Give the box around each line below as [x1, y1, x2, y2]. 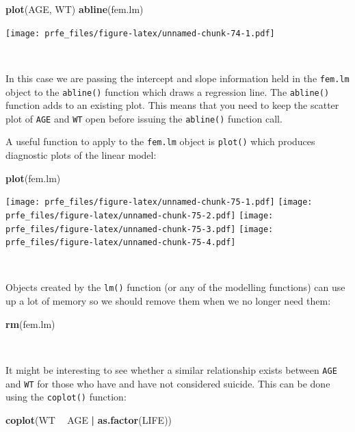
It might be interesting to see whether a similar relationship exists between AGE [5, 362, 337, 377]
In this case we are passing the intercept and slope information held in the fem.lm [5, 71, 350, 85]
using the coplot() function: [5, 390, 127, 404]
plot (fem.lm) [5, 170, 61, 185]
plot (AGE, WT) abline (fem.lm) [5, 2, 144, 16]
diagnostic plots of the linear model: [5, 148, 157, 162]
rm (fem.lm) [5, 316, 55, 331]
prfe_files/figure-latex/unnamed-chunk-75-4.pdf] [5, 238, 236, 248]
